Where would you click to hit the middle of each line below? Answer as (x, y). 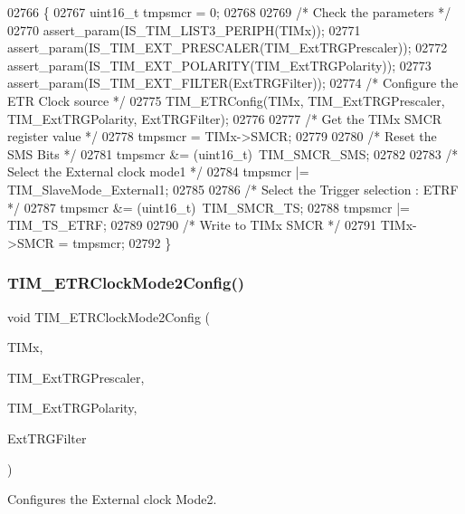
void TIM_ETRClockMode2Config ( (109, 316)
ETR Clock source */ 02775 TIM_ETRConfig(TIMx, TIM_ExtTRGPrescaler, (226, 100)
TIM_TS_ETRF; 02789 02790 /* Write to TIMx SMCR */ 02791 (192, 225)
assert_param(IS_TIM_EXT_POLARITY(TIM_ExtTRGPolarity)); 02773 (219, 65)
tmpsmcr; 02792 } (122, 242)
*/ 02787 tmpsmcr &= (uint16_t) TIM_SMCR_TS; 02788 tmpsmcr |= (209, 207)
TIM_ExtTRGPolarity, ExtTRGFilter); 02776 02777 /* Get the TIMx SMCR (225, 118)
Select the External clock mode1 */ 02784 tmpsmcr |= (158, 171)
